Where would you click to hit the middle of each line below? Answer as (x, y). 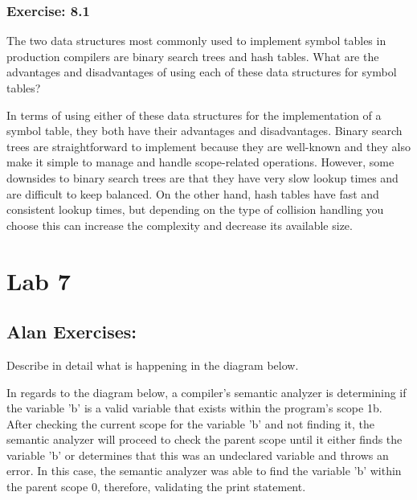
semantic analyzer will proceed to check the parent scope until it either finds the (204, 439)
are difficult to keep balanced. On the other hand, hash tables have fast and (193, 193)
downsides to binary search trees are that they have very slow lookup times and (202, 177)
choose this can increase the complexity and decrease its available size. (180, 225)
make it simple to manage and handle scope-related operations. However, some (200, 162)
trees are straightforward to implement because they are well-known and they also (208, 146)
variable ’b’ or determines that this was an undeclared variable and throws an (198, 455)
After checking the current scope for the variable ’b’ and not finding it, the (191, 423)
